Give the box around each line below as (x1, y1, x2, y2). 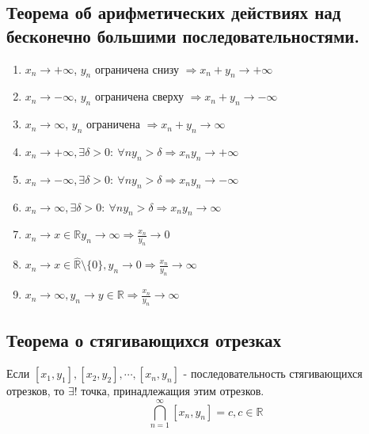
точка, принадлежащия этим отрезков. (81, 383, 264, 399)
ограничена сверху (94, 88, 184, 105)
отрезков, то (6, 383, 65, 399)
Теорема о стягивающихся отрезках (6, 328, 281, 352)
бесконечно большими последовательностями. (6, 23, 360, 48)
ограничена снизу (94, 60, 179, 77)
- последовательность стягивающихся (183, 365, 363, 382)
